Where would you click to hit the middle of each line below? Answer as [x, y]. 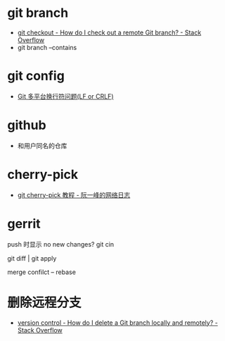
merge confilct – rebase [41, 272]
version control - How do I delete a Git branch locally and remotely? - [117, 323]
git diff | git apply [32, 258]
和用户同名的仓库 [42, 145]
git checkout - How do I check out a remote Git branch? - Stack [109, 32]
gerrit [24, 224]
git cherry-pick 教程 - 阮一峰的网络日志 [74, 194]
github [27, 125]
